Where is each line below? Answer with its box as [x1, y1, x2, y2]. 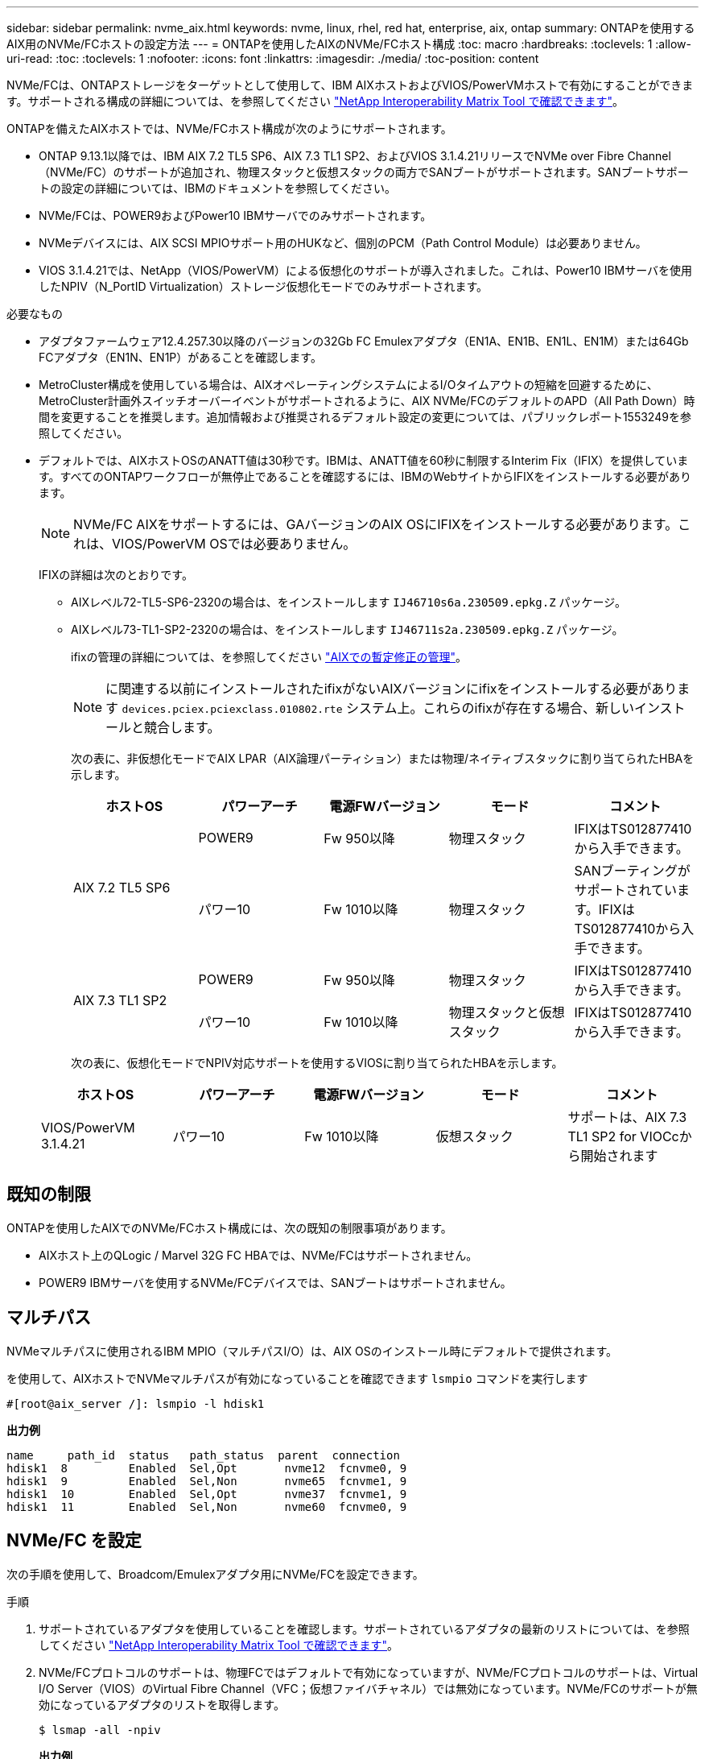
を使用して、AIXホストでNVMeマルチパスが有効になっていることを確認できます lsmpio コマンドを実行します [6, 1371, 588, 1385]
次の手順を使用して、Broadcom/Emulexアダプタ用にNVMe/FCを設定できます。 [6, 1567, 424, 1581]
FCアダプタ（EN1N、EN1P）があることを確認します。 [39, 350, 322, 364]
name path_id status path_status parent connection [6, 1448, 400, 1462]
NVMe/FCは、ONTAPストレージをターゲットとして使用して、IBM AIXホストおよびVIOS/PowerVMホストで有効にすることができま [6, 78, 694, 92]
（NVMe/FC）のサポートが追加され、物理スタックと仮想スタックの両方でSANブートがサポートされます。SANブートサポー [39, 165, 689, 179]
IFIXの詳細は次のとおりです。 [39, 568, 193, 582]
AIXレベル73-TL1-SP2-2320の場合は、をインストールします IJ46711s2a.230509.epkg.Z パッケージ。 [71, 623, 624, 636]
